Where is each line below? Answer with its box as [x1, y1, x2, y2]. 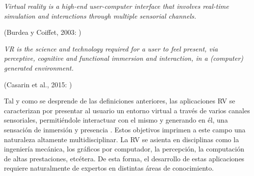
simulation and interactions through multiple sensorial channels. [4, 10, 197, 21]
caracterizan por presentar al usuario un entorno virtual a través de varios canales [4, 105, 250, 115]
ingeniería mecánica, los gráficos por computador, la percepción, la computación [4, 144, 244, 154]
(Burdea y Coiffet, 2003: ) [4, 27, 81, 37]
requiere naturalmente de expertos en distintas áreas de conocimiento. [4, 163, 214, 173]
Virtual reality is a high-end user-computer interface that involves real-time [4, 1, 229, 11]
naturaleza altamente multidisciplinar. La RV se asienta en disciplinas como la [4, 134, 239, 144]
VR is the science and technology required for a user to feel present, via [4, 43, 218, 53]
